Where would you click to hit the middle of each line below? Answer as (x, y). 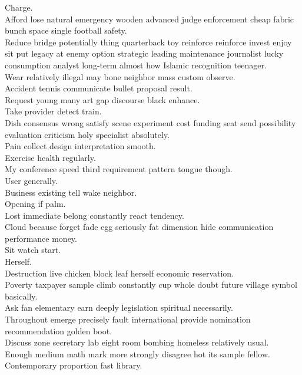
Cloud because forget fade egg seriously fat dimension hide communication (139, 227)
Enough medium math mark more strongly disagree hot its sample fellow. (137, 353)
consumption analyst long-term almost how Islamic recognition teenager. (136, 65)
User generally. (31, 180)
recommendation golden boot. (59, 330)
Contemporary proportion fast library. (74, 365)
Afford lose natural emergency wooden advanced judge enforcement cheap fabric (150, 19)
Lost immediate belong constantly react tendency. (94, 215)
